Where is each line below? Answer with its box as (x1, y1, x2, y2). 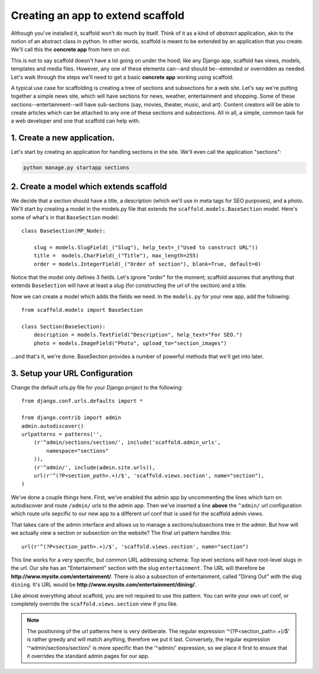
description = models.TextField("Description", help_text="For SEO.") (33, 331, 243, 338)
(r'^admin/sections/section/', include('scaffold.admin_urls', (33, 439, 221, 446)
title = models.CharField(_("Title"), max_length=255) (33, 252, 199, 259)
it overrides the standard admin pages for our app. (27, 652, 150, 659)
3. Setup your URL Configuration (11, 368, 133, 378)
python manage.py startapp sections (23, 165, 130, 171)
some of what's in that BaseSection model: (11, 214, 119, 221)
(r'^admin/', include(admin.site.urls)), (33, 464, 156, 470)
